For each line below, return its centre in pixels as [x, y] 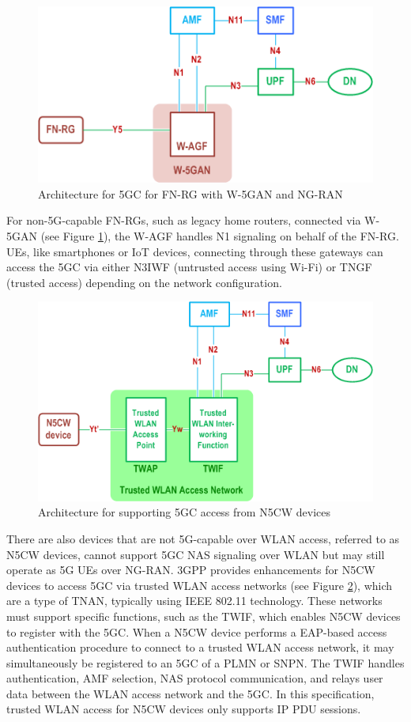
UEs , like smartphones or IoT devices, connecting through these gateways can [195, 251]
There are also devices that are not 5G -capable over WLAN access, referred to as [203, 538]
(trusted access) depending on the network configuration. [144, 282]
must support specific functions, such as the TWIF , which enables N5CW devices [204, 616]
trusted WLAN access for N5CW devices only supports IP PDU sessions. [184, 709]
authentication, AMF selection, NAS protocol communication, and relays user [195, 678]
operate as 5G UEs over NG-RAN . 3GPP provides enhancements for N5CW [191, 570]
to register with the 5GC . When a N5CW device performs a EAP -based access [197, 631]
